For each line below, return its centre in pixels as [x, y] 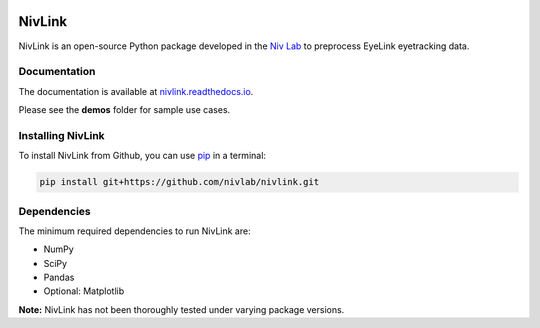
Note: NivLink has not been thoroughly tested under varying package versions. [181, 309]
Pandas [59, 277]
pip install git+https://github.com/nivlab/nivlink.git [179, 182]
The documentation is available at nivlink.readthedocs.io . [136, 91]
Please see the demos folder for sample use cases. [124, 110]
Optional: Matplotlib [84, 291]
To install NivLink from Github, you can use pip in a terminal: [142, 156]
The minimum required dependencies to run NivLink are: [134, 231]
